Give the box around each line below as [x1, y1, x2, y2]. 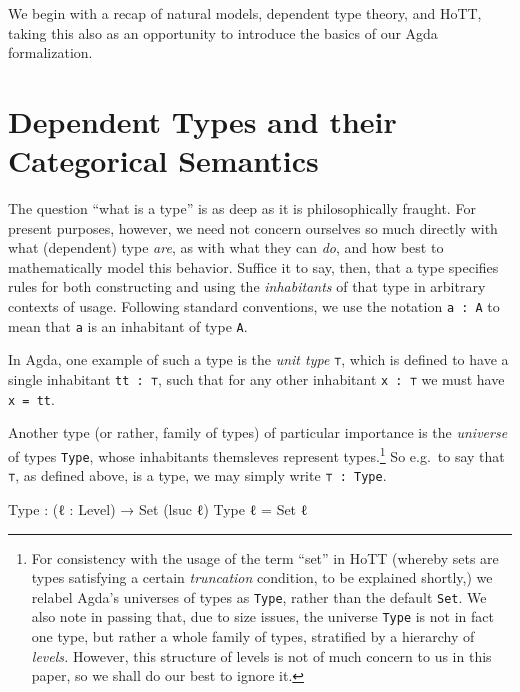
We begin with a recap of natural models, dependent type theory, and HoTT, [8, 3, 482, 23]
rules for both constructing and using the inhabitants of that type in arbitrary [8, 276, 486, 297]
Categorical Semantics [8, 140, 319, 181]
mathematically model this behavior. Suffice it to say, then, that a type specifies [8, 256, 499, 277]
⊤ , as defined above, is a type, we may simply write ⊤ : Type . [8, 465, 387, 486]
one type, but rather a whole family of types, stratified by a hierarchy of [31, 626, 475, 646]
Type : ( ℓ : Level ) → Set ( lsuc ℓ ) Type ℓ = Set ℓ [8, 498, 308, 519]
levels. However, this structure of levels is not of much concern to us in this [31, 645, 492, 666]
